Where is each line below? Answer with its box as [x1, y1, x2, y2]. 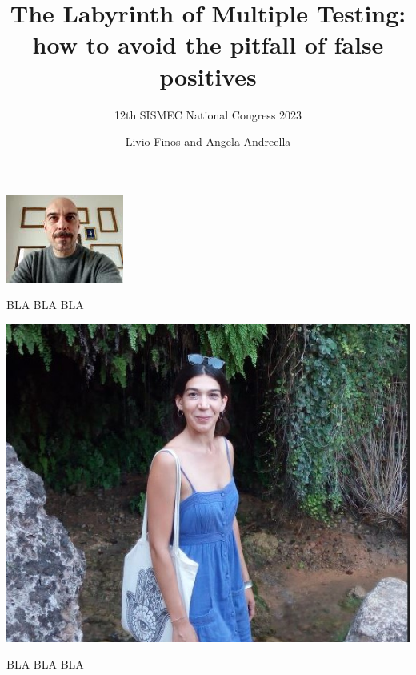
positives [159, 59, 257, 92]
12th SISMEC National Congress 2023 [114, 106, 302, 123]
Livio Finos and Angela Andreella [125, 133, 291, 150]
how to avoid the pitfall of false [32, 28, 384, 61]
